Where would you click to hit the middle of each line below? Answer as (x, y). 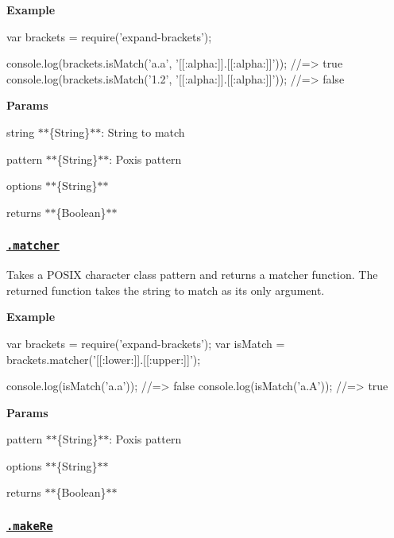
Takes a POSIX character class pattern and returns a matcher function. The (192, 275)
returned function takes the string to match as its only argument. (166, 290)
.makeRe (30, 526)
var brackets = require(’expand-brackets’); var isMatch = (146, 343)
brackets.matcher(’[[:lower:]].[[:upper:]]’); (104, 359)
